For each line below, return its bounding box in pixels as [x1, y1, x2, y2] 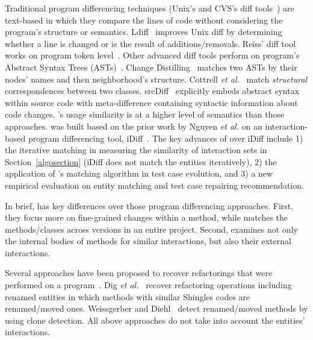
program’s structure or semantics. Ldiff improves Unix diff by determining [5, 25, 282, 38]
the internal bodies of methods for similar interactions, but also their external [5, 235, 291, 247]
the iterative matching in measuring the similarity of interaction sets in [5, 143, 267, 156]
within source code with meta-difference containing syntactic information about [5, 96, 298, 109]
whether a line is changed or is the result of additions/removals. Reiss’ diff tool [5, 37, 296, 49]
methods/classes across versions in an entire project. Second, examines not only [5, 222, 298, 235]
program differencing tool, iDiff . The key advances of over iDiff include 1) [28, 131, 303, 144]
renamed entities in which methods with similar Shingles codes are [5, 290, 250, 303]
